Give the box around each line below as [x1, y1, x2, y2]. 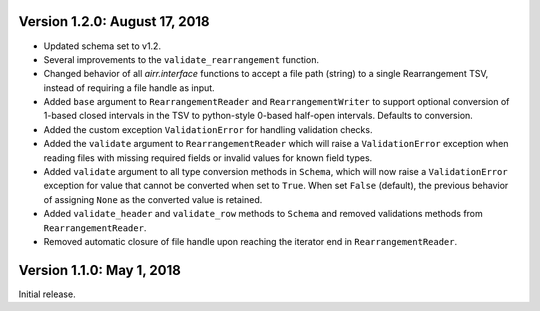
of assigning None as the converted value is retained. [43, 193, 263, 205]
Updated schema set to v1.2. [43, 40, 162, 52]
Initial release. [18, 288, 76, 300]
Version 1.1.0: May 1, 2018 [18, 261, 182, 279]
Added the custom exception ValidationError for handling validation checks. [43, 123, 373, 135]
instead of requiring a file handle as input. [43, 81, 215, 94]
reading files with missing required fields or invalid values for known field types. [43, 151, 373, 164]
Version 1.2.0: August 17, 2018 [18, 13, 210, 30]
